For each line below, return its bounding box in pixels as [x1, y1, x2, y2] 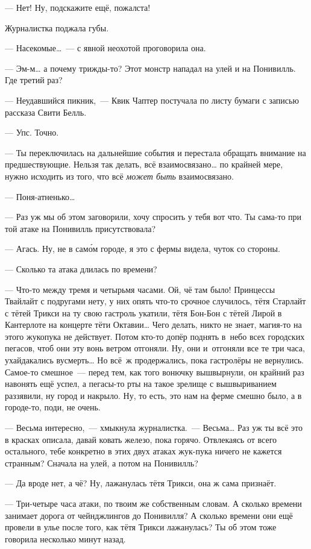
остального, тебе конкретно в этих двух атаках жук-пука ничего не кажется [5, 445, 282, 457]
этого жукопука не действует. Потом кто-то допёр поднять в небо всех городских [5, 330, 305, 342]
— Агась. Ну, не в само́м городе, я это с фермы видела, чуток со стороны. [5, 242, 280, 255]
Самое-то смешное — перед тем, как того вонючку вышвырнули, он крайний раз [5, 365, 304, 378]
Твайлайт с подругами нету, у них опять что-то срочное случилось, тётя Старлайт [5, 295, 306, 307]
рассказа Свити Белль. [5, 105, 87, 118]
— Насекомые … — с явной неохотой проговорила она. [5, 42, 206, 54]
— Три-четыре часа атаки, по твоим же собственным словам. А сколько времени [5, 497, 302, 509]
